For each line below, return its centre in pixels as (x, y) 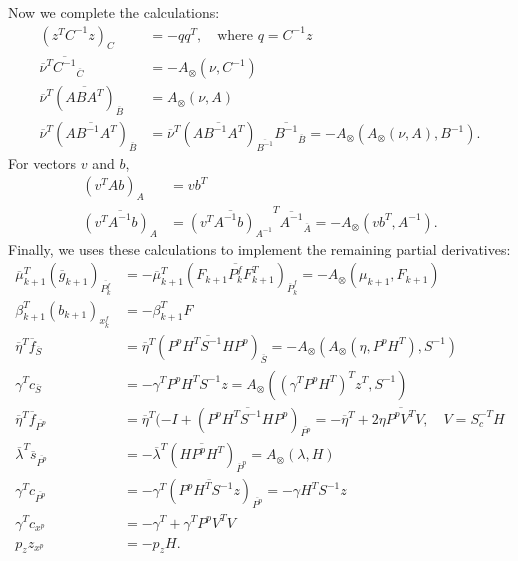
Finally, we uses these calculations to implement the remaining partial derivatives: (259, 248)
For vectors (42, 162)
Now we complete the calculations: (114, 12)
